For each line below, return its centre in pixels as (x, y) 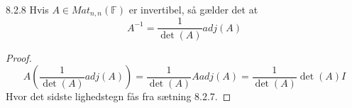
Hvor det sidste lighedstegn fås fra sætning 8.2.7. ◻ (119, 96)
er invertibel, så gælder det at (193, 9)
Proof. (19, 57)
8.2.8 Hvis (27, 9)
